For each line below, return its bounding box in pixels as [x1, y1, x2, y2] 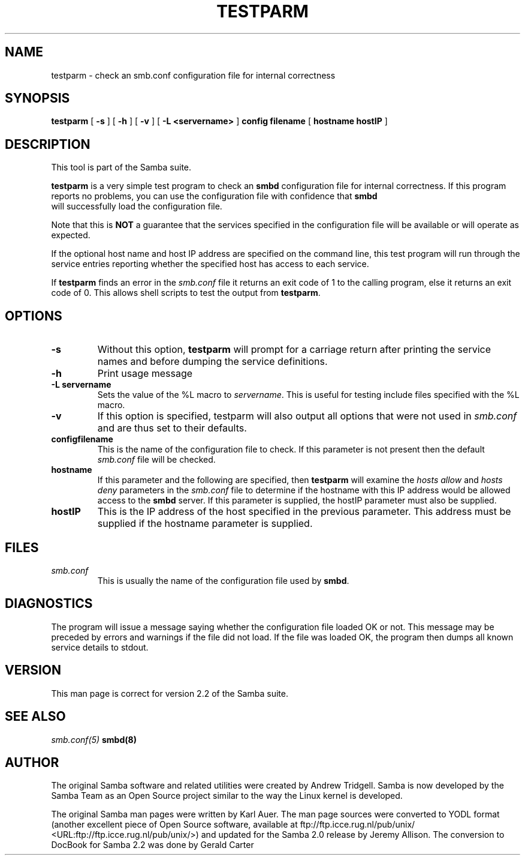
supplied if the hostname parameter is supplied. [97, 517, 313, 530]
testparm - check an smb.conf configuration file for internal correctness [51, 70, 336, 80]
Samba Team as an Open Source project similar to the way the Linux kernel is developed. [51, 790, 403, 801]
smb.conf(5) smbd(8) [51, 734, 137, 745]
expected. [51, 230, 90, 241]
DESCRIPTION [5, 136, 90, 152]
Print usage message [97, 367, 193, 380]
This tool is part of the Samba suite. [51, 162, 192, 173]
